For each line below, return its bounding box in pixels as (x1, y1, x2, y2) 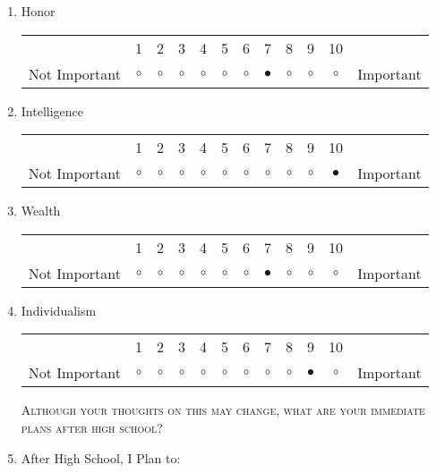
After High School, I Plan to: (21, 448, 181, 467)
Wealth (21, 201, 61, 220)
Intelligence (21, 101, 84, 120)
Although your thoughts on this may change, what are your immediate (21, 401, 425, 419)
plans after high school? (21, 418, 163, 436)
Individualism (21, 300, 97, 319)
